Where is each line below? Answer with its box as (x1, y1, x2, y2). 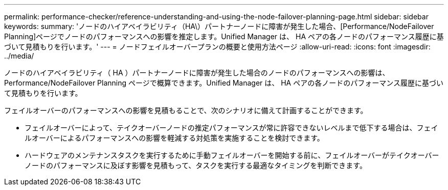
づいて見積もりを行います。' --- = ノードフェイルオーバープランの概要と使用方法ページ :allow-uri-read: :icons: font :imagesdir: (4, 42, 431, 51)
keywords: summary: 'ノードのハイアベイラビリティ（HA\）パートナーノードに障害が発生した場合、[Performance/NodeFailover (4, 22, 434, 31)
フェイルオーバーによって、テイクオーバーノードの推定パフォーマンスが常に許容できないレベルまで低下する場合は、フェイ (25, 123, 438, 132)
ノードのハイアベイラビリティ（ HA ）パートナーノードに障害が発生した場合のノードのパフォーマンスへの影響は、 (4, 68, 390, 77)
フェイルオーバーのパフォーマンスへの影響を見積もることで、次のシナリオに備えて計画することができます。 (4, 106, 368, 115)
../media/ (4, 51, 34, 60)
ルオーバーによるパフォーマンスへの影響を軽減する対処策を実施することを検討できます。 (25, 133, 324, 142)
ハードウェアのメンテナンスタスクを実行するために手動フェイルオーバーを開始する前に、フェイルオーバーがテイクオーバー (25, 151, 439, 159)
